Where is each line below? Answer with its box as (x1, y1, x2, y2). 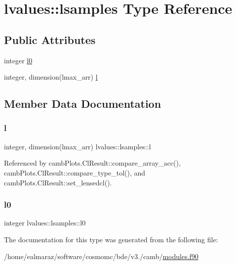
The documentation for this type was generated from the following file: (4, 234, 218, 244)
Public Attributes (4, 32, 96, 47)
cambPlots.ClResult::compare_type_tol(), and (4, 167, 146, 177)
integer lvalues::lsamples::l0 (4, 218, 86, 228)
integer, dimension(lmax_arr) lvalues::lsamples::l (4, 141, 151, 151)
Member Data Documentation (4, 96, 161, 111)
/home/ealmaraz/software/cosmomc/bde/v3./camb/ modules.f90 (4, 251, 198, 261)
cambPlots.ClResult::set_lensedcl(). (4, 177, 112, 187)
